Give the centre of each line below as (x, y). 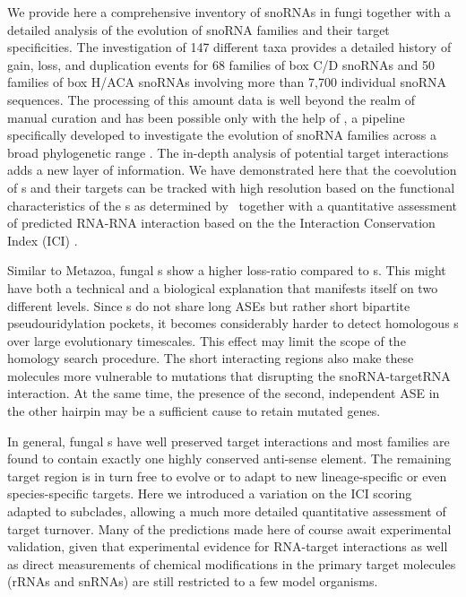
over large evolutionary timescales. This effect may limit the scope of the (207, 340)
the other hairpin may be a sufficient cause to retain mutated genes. (194, 411)
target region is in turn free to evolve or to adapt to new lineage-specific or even (227, 476)
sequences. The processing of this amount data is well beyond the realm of (211, 99)
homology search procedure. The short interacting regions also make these (211, 358)
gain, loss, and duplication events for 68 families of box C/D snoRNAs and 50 (221, 64)
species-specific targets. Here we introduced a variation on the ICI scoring (210, 493)
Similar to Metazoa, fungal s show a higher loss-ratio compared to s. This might (227, 270)
